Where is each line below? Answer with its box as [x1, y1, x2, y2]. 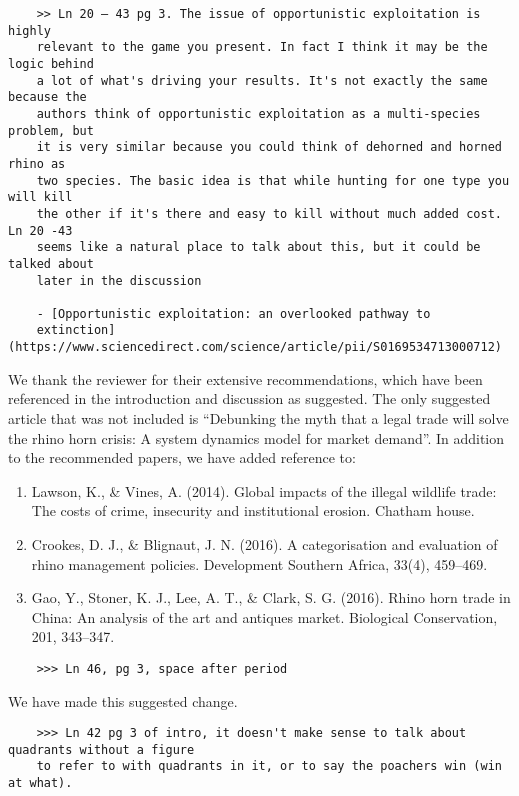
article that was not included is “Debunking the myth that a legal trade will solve [8, 407, 509, 428]
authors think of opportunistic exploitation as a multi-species [36, 106, 481, 121]
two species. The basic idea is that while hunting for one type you [36, 173, 510, 188]
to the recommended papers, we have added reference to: [8, 447, 356, 468]
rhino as [8, 156, 66, 171]
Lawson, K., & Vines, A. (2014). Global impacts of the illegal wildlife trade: [31, 480, 497, 501]
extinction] [36, 323, 116, 338]
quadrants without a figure [8, 742, 195, 757]
